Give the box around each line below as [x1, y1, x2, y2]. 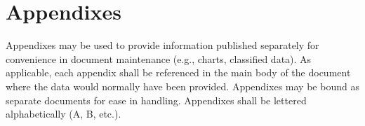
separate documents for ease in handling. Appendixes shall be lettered [6, 92, 307, 107]
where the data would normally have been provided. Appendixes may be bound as [6, 78, 359, 93]
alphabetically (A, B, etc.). [6, 106, 121, 121]
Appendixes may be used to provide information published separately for [6, 38, 319, 52]
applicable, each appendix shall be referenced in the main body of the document [6, 65, 351, 80]
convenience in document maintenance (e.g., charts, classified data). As [6, 51, 312, 66]
